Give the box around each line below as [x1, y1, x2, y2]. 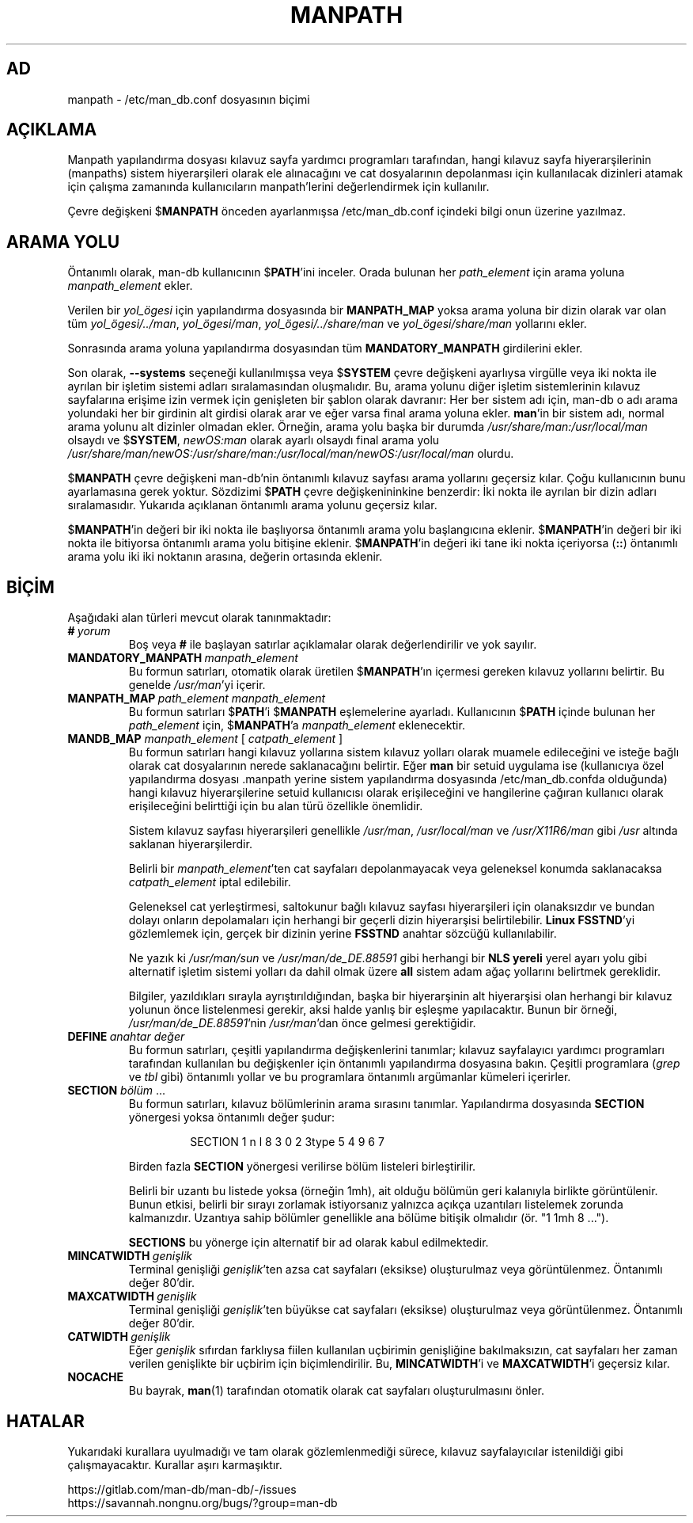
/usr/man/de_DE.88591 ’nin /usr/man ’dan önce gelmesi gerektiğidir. [128, 1016, 476, 1030]
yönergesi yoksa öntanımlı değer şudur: [128, 1110, 335, 1125]
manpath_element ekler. [67, 279, 193, 293]
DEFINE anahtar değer [67, 1030, 185, 1044]
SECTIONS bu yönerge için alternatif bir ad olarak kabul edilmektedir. [128, 1236, 489, 1250]
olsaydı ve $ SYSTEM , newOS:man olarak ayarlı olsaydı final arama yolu [67, 433, 440, 447]
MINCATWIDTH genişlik [67, 1249, 192, 1263]
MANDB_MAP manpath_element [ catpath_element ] [67, 732, 343, 746]
